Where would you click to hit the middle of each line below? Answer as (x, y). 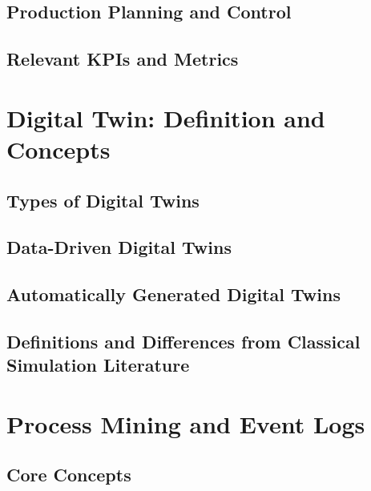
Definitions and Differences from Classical (183, 341)
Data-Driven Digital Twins (119, 247)
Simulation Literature (98, 365)
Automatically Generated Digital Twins (173, 294)
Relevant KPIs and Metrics (123, 59)
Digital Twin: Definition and (166, 117)
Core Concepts (69, 475)
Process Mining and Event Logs (186, 423)
